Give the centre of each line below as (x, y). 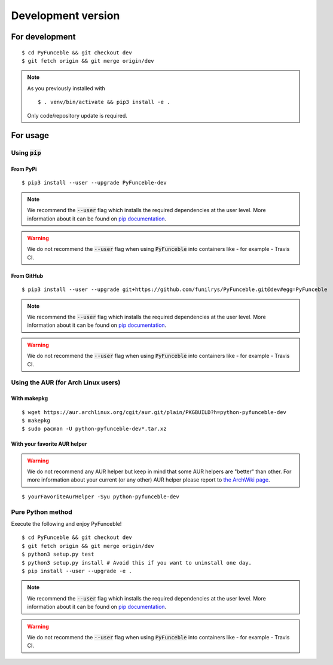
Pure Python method (42, 512)
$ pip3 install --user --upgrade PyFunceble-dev (94, 183)
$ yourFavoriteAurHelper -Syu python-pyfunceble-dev (100, 497)
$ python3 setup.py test (58, 554)
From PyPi (24, 169)
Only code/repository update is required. (77, 115)
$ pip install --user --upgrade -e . (77, 571)
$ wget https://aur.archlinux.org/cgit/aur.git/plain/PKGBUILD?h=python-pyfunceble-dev (154, 412)
